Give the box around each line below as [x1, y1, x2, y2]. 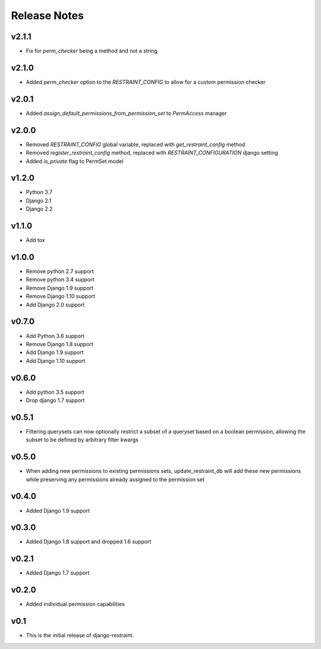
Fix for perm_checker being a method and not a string [26, 48, 158, 55]
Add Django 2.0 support [26, 301, 85, 308]
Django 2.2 [26, 205, 53, 212]
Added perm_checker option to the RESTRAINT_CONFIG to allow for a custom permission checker [26, 78, 266, 86]
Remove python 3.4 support [26, 276, 95, 283]
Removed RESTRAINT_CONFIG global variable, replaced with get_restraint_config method [26, 140, 246, 148]
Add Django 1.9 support [26, 349, 84, 356]
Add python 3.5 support [26, 388, 84, 396]
